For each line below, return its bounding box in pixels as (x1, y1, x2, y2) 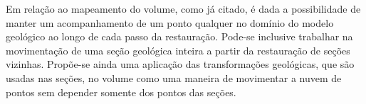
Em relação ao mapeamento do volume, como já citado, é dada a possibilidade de (6, 1, 361, 16)
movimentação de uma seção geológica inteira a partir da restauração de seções (6, 42, 350, 57)
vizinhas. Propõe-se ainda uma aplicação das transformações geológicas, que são (6, 57, 355, 71)
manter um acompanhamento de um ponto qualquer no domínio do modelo (6, 15, 334, 30)
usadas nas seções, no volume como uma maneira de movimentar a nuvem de (6, 70, 342, 85)
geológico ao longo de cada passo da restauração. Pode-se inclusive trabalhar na (6, 29, 353, 44)
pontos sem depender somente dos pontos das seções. (6, 84, 236, 99)
